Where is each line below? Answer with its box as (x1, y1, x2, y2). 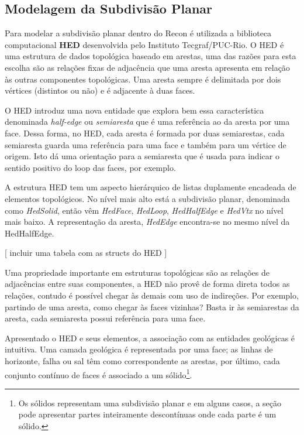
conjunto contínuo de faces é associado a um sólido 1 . (5, 367, 192, 381)
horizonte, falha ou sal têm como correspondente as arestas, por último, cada (5, 355, 280, 367)
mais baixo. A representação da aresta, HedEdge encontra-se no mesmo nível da (5, 215, 290, 228)
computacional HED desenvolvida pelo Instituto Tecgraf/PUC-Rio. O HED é (5, 38, 284, 50)
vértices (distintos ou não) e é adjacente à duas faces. (5, 84, 195, 97)
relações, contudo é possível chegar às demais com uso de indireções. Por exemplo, (5, 289, 299, 302)
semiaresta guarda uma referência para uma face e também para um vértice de (5, 138, 286, 150)
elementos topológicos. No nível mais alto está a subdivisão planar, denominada (5, 192, 290, 204)
